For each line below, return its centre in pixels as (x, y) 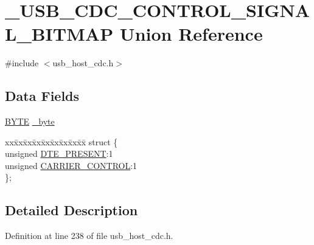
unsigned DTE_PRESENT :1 (59, 154)
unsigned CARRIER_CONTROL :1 (71, 165)
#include (22, 63)
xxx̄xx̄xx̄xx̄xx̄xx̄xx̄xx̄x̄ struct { (61, 141)
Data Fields (42, 96)
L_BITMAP (59, 34)
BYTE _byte (30, 121)
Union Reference (191, 34)
